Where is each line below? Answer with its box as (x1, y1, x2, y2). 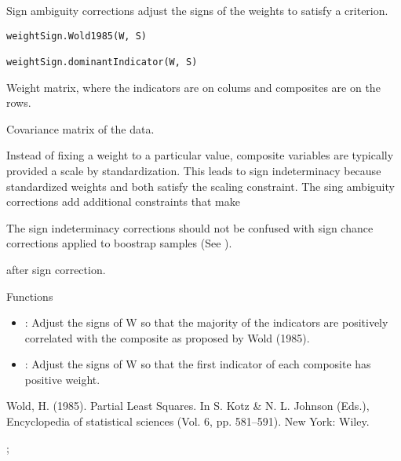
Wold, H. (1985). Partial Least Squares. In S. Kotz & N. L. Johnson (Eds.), (6, 397, 370, 414)
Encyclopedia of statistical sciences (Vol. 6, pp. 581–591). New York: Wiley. (6, 413, 370, 430)
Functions (6, 287, 53, 304)
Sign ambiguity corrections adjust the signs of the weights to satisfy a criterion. (6, 2, 388, 18)
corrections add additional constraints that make (6, 193, 240, 210)
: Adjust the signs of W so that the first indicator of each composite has (24, 356, 371, 372)
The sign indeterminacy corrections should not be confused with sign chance (6, 219, 374, 236)
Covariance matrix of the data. (6, 120, 155, 137)
